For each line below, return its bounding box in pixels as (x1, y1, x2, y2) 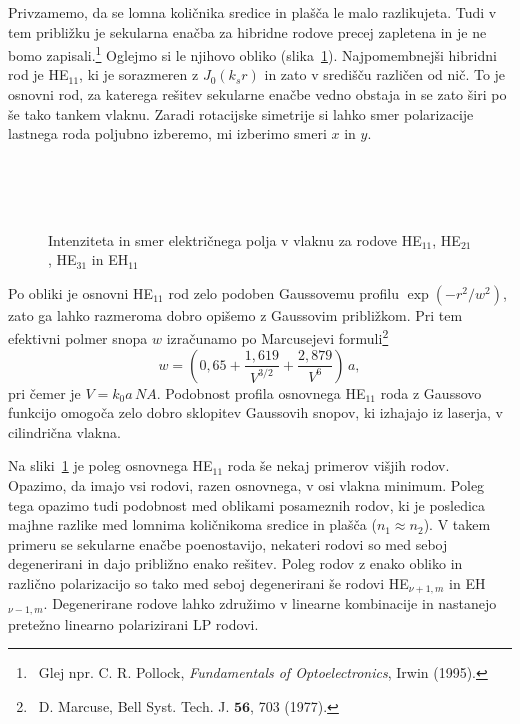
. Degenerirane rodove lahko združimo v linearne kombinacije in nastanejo (43, 593, 497, 614)
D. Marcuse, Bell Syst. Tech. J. (38, 696, 230, 717)
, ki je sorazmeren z (79, 64, 199, 85)
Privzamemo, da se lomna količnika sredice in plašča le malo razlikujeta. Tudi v (8, 2, 497, 22)
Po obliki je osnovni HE (8, 282, 154, 303)
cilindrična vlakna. (8, 421, 121, 442)
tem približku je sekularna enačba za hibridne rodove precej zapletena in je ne (8, 21, 487, 42)
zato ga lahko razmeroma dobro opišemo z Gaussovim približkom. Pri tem (8, 304, 463, 325)
